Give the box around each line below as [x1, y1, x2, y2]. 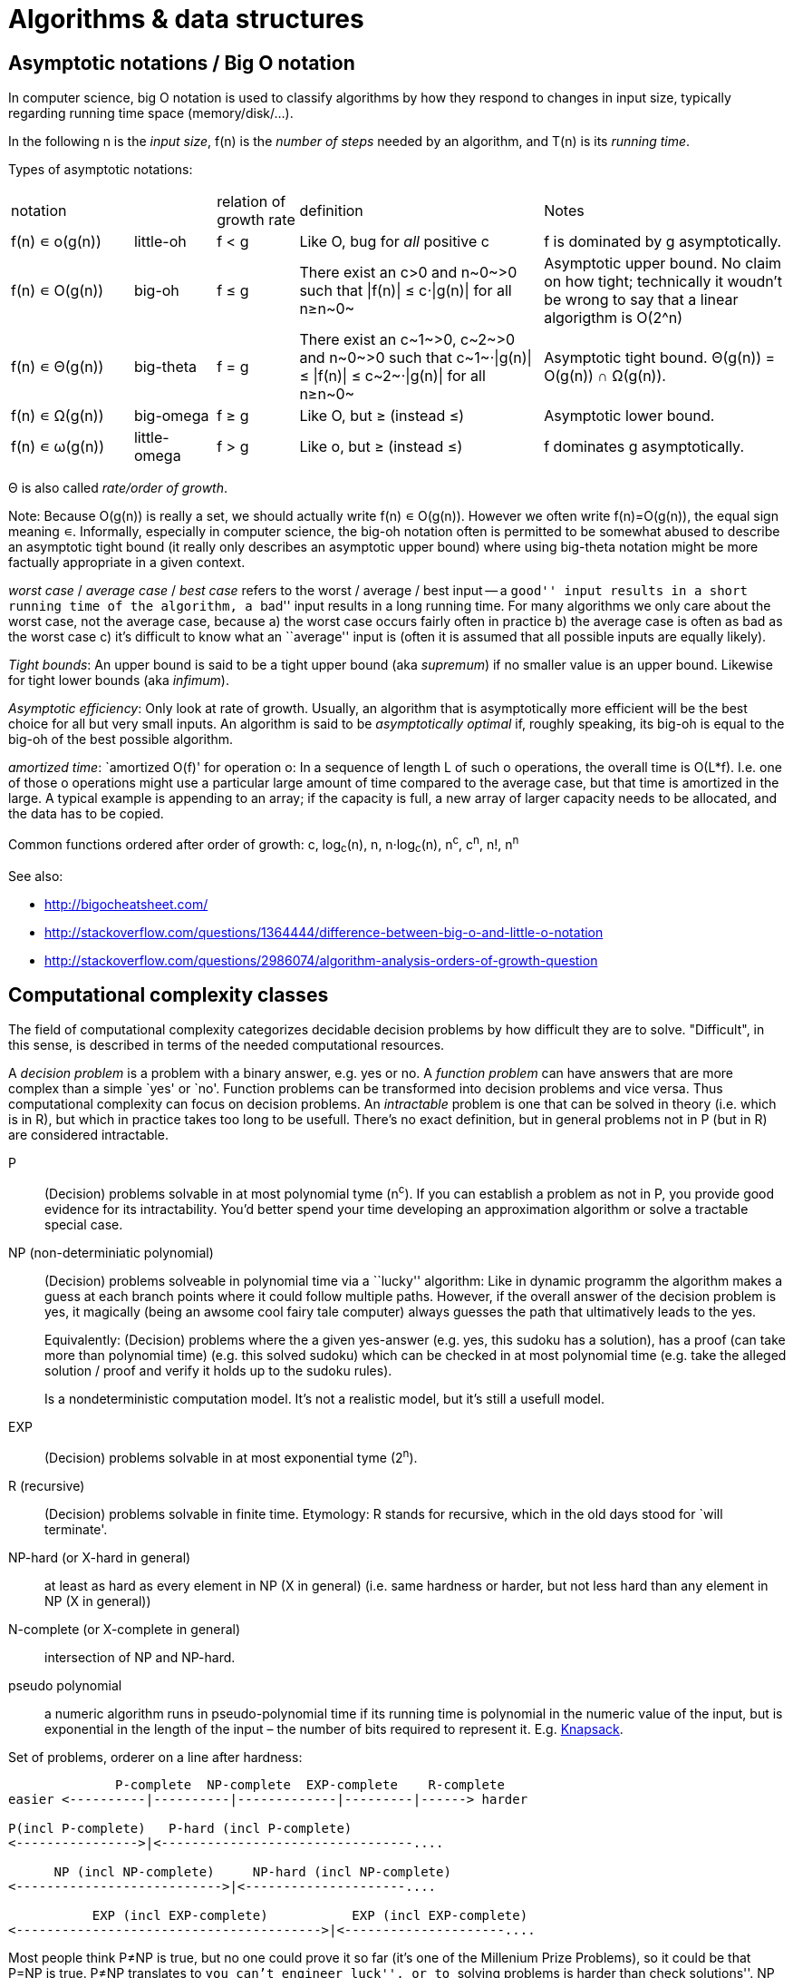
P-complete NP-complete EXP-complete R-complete [115, 1777, 505, 1792]
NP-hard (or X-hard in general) [8, 1549, 191, 1565]
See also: [8, 867, 63, 884]
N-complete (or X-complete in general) [8, 1621, 241, 1637]
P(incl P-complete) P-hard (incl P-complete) [8, 1820, 353, 1836]
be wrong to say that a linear [544, 290, 739, 309]
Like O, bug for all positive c [299, 232, 489, 251]
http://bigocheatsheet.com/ [44, 896, 208, 912]
